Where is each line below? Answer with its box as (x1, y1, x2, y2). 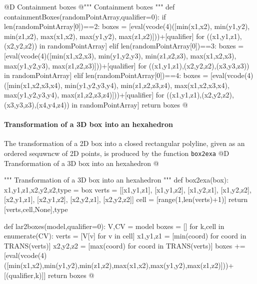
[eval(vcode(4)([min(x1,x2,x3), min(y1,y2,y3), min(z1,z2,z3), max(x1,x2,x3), (4, 50, 236, 60)
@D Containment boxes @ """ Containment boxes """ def (4, 1, 175, 11)
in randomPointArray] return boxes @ (71, 99, 188, 109)
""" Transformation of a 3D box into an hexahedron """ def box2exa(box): (4, 174, 229, 185)
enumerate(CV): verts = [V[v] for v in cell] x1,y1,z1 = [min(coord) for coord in (4, 230, 246, 241)
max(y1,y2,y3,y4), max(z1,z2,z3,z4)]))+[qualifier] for (4, 89, 164, 100)
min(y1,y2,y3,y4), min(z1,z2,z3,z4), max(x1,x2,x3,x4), (64, 79, 229, 90)
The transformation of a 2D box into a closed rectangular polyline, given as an (4, 138, 245, 148)
